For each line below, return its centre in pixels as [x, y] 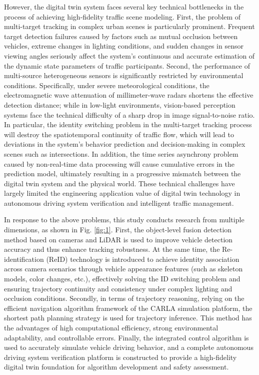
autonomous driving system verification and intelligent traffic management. [119, 203]
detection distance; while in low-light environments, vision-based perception [120, 104]
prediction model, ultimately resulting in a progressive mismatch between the [122, 173]
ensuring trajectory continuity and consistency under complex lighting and [118, 288]
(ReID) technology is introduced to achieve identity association [143, 259]
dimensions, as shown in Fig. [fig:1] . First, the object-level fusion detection [118, 230]
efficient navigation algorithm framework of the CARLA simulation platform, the [128, 308]
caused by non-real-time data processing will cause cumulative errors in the [119, 163]
